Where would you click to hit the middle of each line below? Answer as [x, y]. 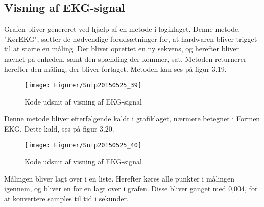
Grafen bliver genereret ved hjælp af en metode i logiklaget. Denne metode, [122, 29]
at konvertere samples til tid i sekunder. [66, 199]
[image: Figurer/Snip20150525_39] [83, 85]
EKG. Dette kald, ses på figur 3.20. [59, 129]
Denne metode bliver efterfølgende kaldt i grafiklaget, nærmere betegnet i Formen [132, 119]
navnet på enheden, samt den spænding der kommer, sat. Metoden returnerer [125, 58]
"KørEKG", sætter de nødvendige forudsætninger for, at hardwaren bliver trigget [131, 38]
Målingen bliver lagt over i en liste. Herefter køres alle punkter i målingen [119, 178]
